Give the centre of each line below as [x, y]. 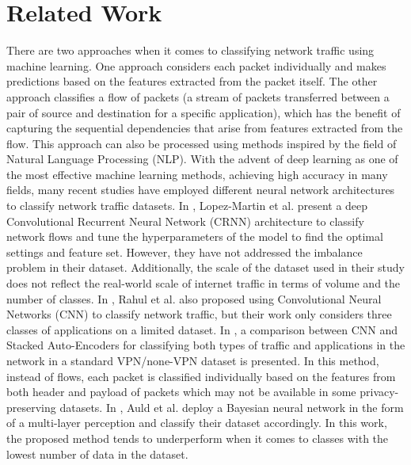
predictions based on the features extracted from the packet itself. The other [192, 81]
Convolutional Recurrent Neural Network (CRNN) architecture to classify [185, 221]
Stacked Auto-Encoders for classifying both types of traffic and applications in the [206, 345]
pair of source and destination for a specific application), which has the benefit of [204, 112]
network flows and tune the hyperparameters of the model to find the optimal [195, 236]
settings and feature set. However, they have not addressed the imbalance [185, 252]
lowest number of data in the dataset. [97, 454]
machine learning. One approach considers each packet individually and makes [196, 65]
